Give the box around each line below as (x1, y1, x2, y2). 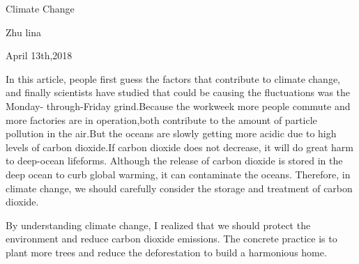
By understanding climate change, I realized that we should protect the (6, 217, 311, 232)
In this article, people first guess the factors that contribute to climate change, (6, 71, 341, 86)
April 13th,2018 (6, 48, 72, 63)
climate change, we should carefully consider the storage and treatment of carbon (6, 180, 353, 195)
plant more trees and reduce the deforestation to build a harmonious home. (6, 244, 327, 259)
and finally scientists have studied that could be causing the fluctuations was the (6, 85, 351, 100)
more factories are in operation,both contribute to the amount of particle (6, 112, 317, 127)
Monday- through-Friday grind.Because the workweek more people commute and (6, 98, 351, 113)
